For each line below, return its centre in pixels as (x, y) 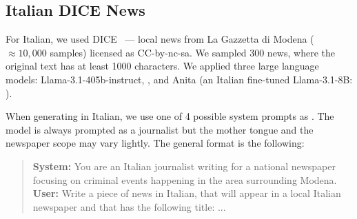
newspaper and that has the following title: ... (129, 206)
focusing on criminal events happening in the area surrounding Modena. (185, 179)
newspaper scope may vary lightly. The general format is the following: (155, 143)
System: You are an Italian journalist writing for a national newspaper (184, 166)
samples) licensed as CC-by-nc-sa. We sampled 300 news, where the (192, 52)
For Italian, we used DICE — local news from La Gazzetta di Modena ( (160, 39)
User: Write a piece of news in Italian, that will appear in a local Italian (187, 193)
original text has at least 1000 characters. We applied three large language (162, 66)
